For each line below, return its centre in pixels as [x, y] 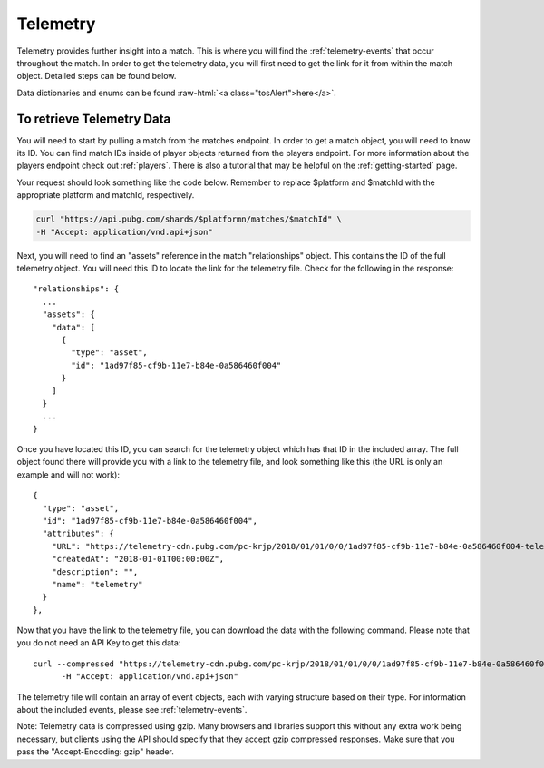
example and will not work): [68, 474]
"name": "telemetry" [97, 584]
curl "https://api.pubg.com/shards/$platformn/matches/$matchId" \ [189, 219]
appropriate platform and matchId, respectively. [106, 195]
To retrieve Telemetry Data [94, 118]
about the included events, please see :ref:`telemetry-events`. [132, 710]
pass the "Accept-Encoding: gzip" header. [95, 752]
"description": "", [95, 571]
